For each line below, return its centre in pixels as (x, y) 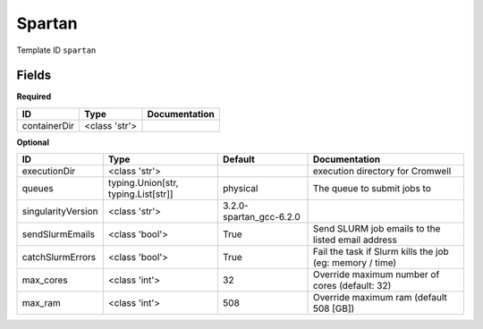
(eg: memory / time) (355, 263)
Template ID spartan (56, 50)
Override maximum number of (376, 274)
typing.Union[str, (143, 183)
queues (38, 189)
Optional (33, 142)
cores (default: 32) (352, 286)
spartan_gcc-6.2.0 (262, 217)
